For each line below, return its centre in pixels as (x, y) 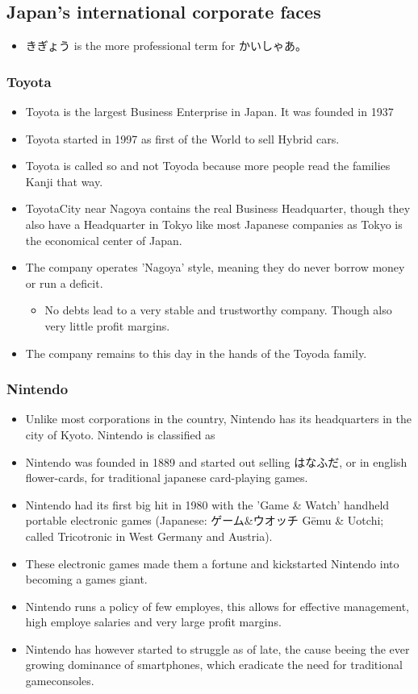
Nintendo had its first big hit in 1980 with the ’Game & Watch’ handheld (207, 504)
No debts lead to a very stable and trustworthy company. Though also (218, 310)
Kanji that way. (64, 181)
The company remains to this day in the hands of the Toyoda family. (196, 353)
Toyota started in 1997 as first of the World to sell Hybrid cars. (182, 138)
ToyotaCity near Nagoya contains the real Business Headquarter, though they (218, 208)
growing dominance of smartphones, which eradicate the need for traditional (214, 665)
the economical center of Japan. (104, 240)
